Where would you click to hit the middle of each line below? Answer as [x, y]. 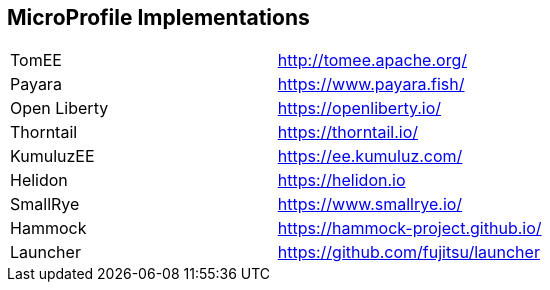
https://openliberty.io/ [359, 108]
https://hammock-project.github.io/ [409, 228]
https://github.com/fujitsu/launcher [408, 252]
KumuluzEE [52, 156]
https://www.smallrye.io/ [370, 204]
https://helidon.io [341, 180]
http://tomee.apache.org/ [372, 60]
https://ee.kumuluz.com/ [370, 156]
